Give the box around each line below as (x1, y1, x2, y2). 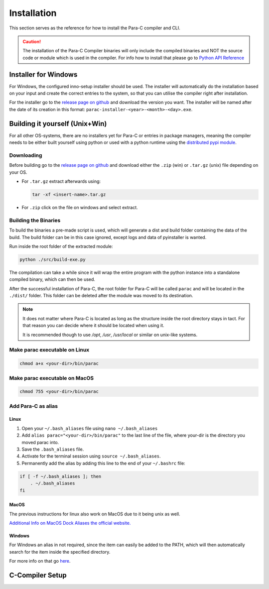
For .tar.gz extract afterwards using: (21, 178, 101, 184)
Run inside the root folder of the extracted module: (9, 243, 113, 249)
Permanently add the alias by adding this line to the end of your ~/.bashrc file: (21, 460, 185, 466)
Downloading (9, 152, 42, 159)
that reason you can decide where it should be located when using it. (22, 323, 164, 329)
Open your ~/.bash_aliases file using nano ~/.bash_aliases (21, 425, 158, 431)
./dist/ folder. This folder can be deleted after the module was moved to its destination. (9, 293, 193, 299)
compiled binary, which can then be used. (9, 276, 96, 282)
